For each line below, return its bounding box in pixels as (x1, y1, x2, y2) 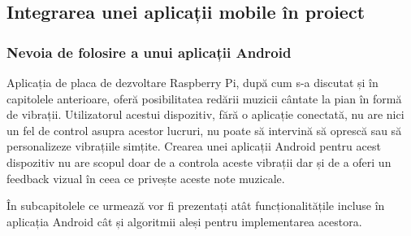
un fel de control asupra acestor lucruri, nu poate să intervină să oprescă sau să (6, 121, 402, 138)
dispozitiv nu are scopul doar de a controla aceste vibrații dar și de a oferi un (6, 153, 392, 170)
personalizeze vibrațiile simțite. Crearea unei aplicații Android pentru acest (6, 138, 381, 155)
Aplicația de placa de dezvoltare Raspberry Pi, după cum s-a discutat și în (6, 74, 379, 90)
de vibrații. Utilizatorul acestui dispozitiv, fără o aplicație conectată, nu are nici (6, 106, 405, 123)
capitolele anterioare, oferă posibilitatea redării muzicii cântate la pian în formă (6, 90, 402, 107)
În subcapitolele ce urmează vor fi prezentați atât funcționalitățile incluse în (6, 197, 385, 214)
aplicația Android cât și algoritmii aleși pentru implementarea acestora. (6, 212, 362, 229)
